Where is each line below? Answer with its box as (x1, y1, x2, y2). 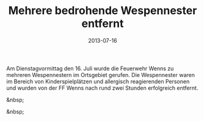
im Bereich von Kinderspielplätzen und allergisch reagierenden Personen (6, 78, 190, 85)
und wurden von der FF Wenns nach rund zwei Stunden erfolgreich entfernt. (6, 84, 199, 92)
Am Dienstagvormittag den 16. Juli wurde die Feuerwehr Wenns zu (6, 65, 174, 72)
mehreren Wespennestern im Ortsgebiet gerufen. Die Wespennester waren (6, 71, 195, 78)
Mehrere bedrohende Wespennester (8, 4, 197, 18)
